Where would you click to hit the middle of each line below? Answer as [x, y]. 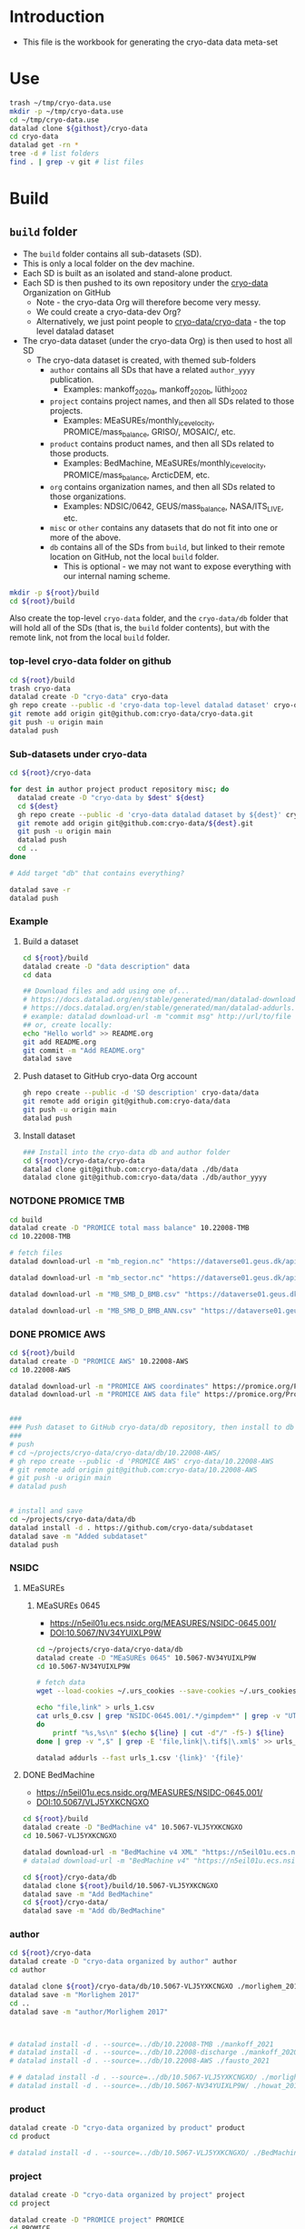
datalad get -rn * [44, 145]
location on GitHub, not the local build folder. [134, 556]
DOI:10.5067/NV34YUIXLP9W [105, 1633]
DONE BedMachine [59, 1775]
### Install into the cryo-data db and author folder [126, 1152]
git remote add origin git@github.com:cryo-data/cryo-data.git [132, 714]
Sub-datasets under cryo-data [79, 754]
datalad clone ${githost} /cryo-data [79, 128]
